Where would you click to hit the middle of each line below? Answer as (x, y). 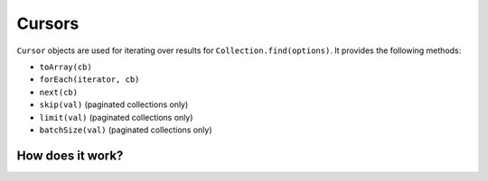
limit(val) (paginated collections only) (116, 117)
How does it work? (70, 155)
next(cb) (59, 92)
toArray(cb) (66, 67)
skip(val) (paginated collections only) (114, 104)
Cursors (48, 23)
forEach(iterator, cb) (89, 80)
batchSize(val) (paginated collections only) (126, 130)
